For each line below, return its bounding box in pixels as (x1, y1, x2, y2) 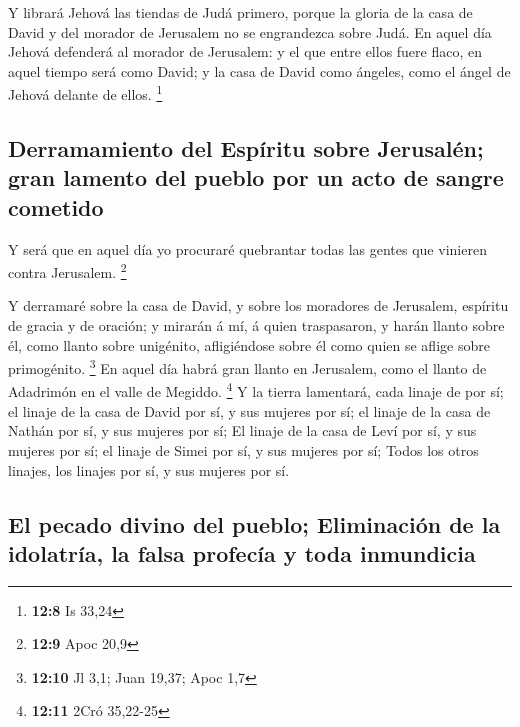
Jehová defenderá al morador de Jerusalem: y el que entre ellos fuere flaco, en (8, 41, 483, 62)
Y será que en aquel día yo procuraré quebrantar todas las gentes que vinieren (8, 238, 487, 259)
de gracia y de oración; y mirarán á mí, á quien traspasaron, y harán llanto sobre (8, 315, 505, 336)
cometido (8, 191, 104, 222)
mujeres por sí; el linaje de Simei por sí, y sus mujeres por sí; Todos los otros (8, 439, 479, 460)
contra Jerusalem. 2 (8, 259, 127, 282)
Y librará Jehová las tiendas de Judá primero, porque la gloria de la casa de (8, 2, 473, 22)
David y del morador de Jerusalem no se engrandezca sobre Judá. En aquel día (8, 21, 492, 42)
